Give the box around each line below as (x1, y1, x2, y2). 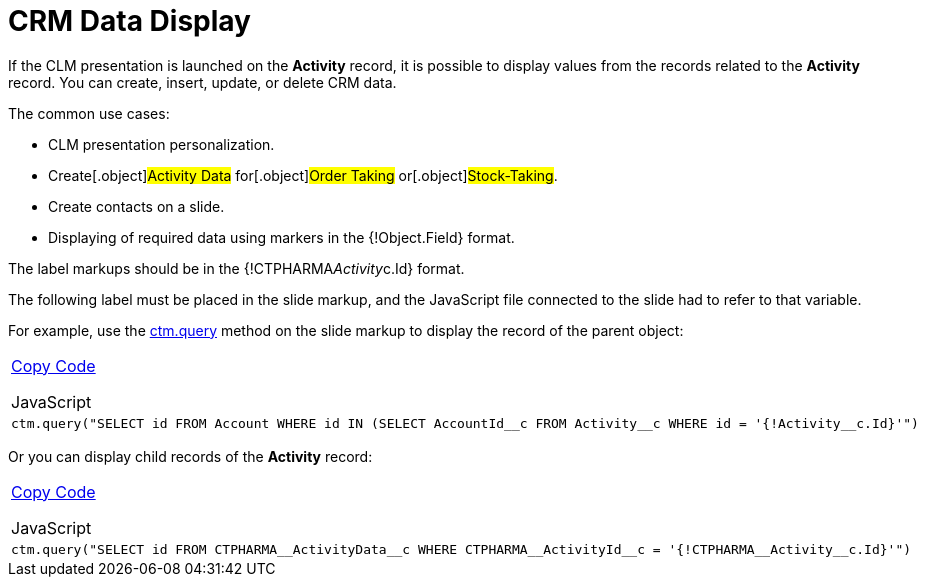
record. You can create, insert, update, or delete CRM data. (8, 73, 397, 91)
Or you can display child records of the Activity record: (8, 447, 373, 465)
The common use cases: (8, 104, 170, 122)
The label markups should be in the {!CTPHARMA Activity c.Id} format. (8, 259, 465, 277)
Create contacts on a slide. (48, 197, 225, 215)
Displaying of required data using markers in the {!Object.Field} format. (48, 228, 515, 246)
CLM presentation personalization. (48, 135, 275, 153)
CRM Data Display (8, 4, 251, 38)
